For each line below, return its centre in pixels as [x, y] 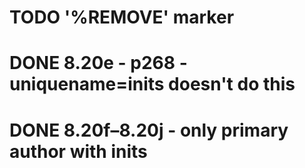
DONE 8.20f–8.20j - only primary [149, 130]
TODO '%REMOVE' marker [122, 17]
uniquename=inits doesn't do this [152, 84]
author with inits [78, 151]
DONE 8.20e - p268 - [98, 63]
